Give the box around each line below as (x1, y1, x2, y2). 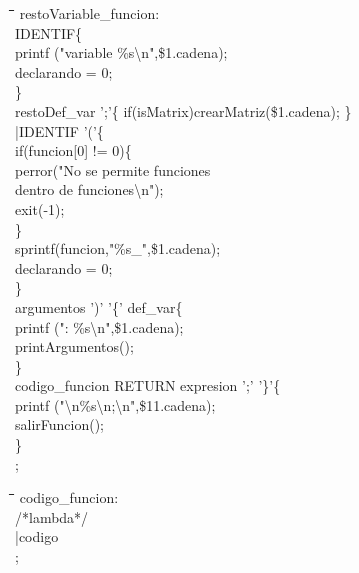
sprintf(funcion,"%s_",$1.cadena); (15, 238, 221, 259)
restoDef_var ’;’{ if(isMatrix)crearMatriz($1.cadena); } (15, 100, 352, 121)
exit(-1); (15, 198, 65, 219)
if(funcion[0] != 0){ (15, 140, 132, 161)
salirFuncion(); (15, 414, 105, 435)
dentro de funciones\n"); (15, 179, 164, 200)
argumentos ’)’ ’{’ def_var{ (15, 296, 183, 317)
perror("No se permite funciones (15, 159, 211, 180)
